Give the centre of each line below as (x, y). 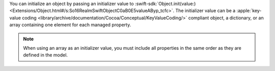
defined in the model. (46, 55)
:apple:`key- (249, 11)
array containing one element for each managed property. (70, 25)
